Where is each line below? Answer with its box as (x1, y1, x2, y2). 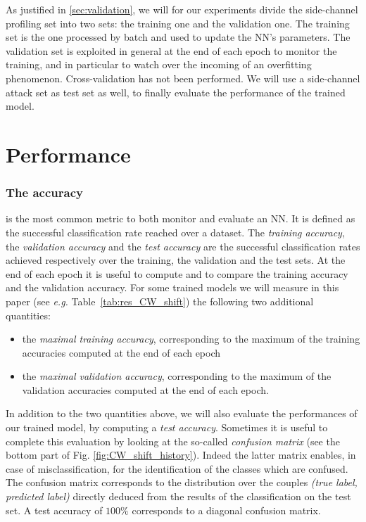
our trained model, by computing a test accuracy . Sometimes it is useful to (6, 420, 328, 435)
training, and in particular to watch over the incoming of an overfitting (6, 57, 312, 72)
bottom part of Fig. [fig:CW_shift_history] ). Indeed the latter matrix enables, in (6, 447, 356, 462)
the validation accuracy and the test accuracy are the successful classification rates (6, 238, 360, 253)
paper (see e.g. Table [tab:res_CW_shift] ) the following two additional (6, 293, 314, 308)
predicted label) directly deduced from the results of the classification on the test (6, 489, 351, 504)
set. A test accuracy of (6, 502, 103, 517)
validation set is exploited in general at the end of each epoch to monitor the (6, 43, 337, 58)
